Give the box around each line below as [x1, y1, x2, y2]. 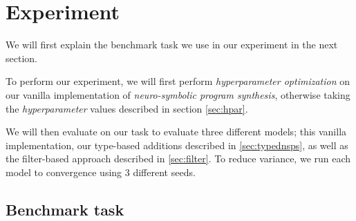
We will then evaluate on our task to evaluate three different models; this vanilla [6, 124, 347, 139]
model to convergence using [6, 164, 122, 179]
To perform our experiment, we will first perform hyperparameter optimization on [6, 74, 350, 88]
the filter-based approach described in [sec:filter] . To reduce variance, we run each [6, 151, 351, 166]
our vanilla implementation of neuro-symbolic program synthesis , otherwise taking [6, 87, 350, 102]
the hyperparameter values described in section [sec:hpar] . [6, 101, 248, 115]
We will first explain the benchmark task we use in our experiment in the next [6, 37, 338, 52]
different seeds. [133, 164, 196, 179]
